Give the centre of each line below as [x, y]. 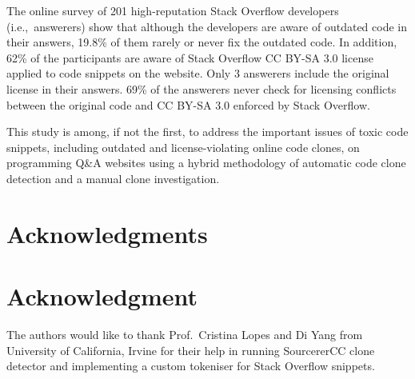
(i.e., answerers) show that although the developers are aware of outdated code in [207, 26]
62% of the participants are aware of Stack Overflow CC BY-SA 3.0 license [190, 57]
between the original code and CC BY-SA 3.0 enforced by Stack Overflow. [188, 104]
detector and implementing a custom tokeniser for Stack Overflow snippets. [191, 366]
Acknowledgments [107, 233]
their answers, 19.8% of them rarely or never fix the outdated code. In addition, [202, 42]
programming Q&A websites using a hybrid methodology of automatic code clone [206, 163]
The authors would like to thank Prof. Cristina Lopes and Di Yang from [185, 335]
